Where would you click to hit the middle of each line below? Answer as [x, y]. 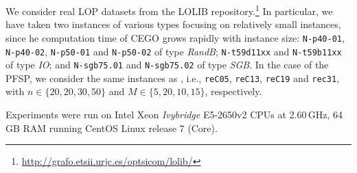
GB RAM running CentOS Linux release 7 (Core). [112, 128]
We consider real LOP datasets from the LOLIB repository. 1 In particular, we [169, 10]
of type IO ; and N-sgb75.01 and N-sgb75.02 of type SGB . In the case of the [167, 65]
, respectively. [233, 91]
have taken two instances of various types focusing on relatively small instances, [173, 24]
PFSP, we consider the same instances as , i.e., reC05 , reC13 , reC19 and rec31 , [173, 78]
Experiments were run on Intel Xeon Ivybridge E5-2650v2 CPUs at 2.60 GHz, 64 [174, 115]
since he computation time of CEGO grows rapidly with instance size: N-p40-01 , [175, 37]
